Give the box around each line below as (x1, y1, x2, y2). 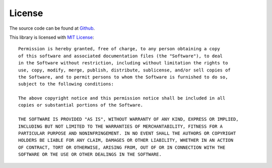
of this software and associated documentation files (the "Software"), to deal (18, 53, 223, 59)
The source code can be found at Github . (9, 25, 95, 31)
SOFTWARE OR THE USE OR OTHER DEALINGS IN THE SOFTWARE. (18, 151, 162, 157)
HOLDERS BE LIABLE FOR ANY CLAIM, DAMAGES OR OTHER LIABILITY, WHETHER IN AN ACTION (18, 137, 234, 143)
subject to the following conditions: (18, 81, 114, 87)
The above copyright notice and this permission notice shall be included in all (18, 96, 226, 101)
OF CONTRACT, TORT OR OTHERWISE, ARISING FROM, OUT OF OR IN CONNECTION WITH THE (18, 144, 226, 150)
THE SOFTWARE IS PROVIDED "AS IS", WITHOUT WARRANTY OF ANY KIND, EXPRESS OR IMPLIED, (18, 116, 239, 122)
